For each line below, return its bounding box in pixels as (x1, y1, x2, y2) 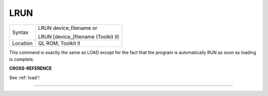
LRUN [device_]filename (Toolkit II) (38, 33, 120, 40)
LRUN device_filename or (38, 24, 98, 31)
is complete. (9, 56, 35, 62)
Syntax (12, 29, 29, 36)
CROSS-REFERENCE (9, 65, 52, 72)
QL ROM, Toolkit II (38, 40, 80, 47)
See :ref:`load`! (9, 75, 40, 81)
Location (12, 40, 33, 47)
